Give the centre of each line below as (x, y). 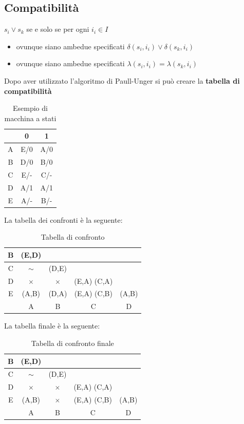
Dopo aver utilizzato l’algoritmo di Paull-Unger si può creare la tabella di (122, 80)
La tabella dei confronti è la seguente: (63, 219)
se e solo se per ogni (58, 29)
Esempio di (30, 108)
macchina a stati (30, 118)
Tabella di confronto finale (72, 343)
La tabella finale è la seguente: (52, 326)
